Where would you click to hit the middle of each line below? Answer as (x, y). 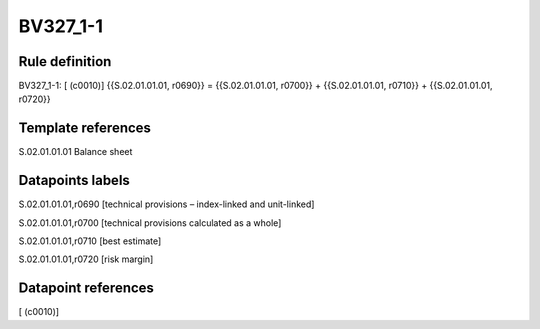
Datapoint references (86, 288)
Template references (85, 128)
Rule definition (65, 61)
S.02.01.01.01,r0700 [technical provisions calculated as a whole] (150, 222)
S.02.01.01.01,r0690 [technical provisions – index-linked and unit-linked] (166, 204)
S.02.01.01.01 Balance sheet (75, 152)
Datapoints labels (74, 180)
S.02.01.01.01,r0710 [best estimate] (90, 241)
